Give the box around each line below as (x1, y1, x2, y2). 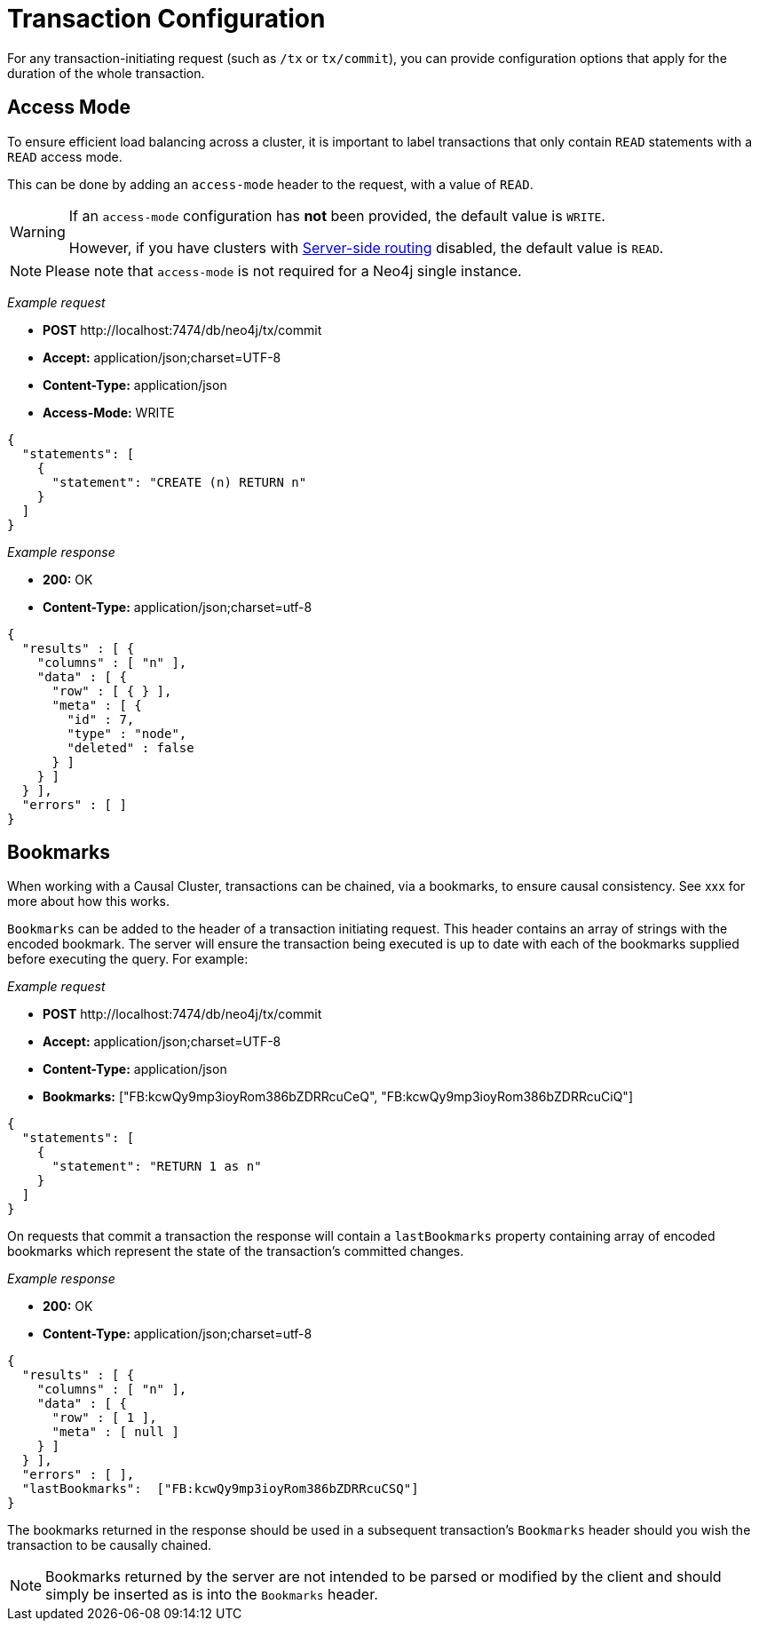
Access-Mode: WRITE (43, 404, 175, 420)
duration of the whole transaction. (7, 65, 205, 81)
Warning (10, 222, 66, 241)
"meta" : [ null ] (51, 1425, 179, 1440)
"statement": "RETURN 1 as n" (51, 1159, 262, 1174)
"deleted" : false (67, 740, 194, 755)
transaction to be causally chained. (7, 1537, 212, 1553)
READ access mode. (7, 148, 123, 164)
